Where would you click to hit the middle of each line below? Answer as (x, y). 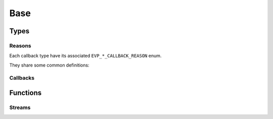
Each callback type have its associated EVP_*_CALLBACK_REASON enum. (85, 56)
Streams (20, 107)
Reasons (20, 45)
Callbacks (22, 78)
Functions (26, 93)
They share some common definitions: (49, 65)
